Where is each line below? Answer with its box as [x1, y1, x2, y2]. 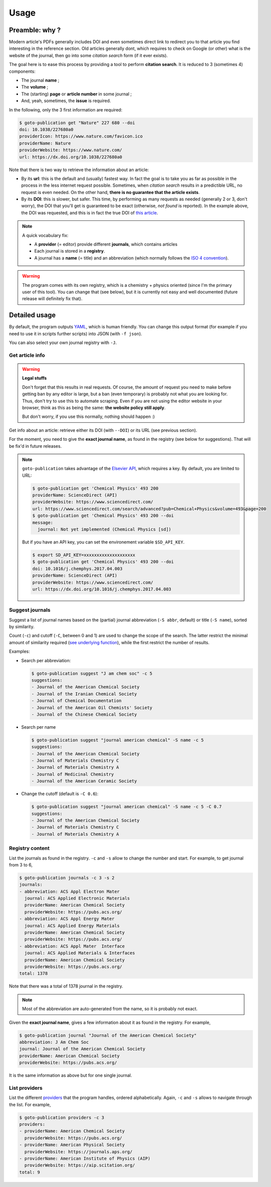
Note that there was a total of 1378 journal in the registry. [9, 983, 123, 989]
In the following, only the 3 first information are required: [9, 107, 123, 112]
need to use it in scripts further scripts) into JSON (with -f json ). [9, 330, 142, 337]
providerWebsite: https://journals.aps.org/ [24, 1149, 133, 1154]
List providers [9, 1084, 43, 1091]
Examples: [9, 648, 30, 654]
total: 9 [19, 1169, 40, 1175]
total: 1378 [19, 971, 48, 976]
